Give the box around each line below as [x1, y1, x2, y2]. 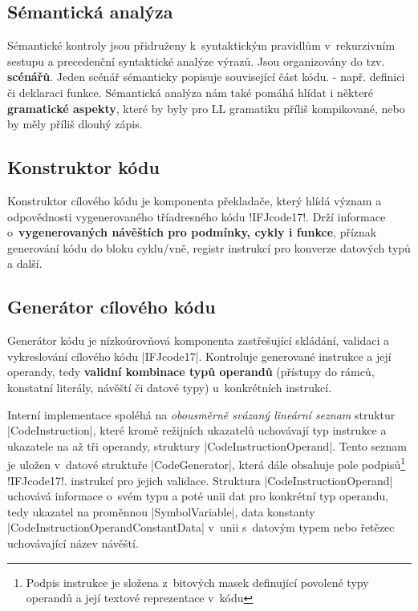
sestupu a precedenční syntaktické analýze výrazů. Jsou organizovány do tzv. [7, 52, 385, 69]
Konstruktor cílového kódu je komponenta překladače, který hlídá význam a [7, 192, 382, 208]
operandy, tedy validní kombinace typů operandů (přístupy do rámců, [7, 363, 375, 380]
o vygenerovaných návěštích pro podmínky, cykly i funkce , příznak [7, 224, 377, 241]
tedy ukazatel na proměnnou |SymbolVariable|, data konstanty [7, 503, 315, 520]
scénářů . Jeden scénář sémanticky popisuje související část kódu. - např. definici [7, 68, 405, 85]
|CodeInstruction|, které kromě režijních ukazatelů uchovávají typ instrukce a [7, 422, 387, 439]
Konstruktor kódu [7, 155, 160, 180]
